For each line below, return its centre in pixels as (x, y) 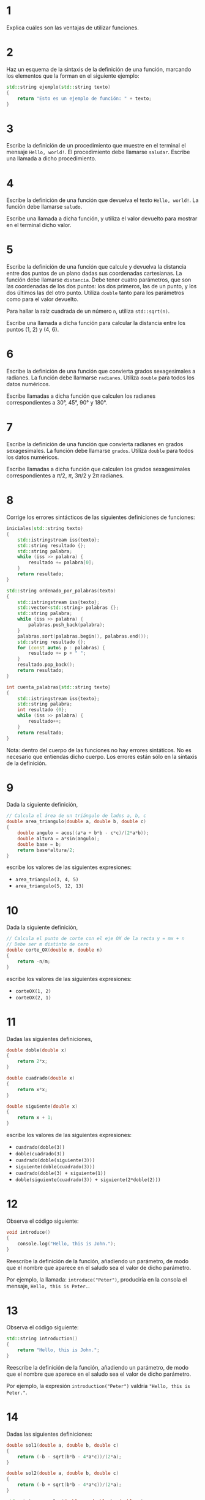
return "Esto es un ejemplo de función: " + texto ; (84, 99)
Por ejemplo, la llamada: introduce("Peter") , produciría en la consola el (97, 1279)
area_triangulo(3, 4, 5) (47, 880)
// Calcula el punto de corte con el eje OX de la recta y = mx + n (95, 939)
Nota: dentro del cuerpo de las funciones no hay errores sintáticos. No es (99, 750)
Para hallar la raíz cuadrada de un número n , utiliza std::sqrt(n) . (88, 311)
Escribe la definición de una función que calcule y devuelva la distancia (96, 267)
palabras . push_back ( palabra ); (67, 625)
